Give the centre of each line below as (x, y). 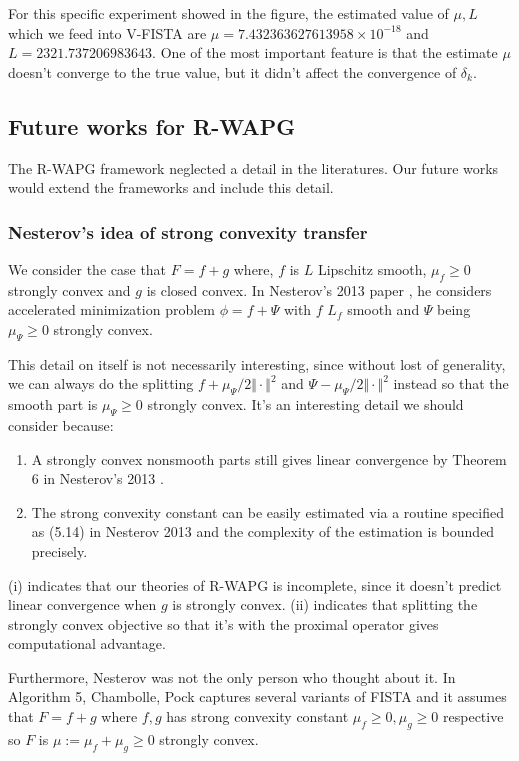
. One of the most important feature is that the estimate (325, 52)
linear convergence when (82, 604)
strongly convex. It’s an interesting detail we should (305, 404)
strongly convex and (69, 289)
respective (473, 716)
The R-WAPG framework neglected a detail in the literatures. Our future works (253, 167)
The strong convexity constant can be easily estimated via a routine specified (267, 511)
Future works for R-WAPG (152, 125)
